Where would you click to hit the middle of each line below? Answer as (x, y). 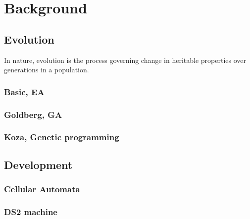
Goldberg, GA (33, 114)
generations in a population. (47, 70)
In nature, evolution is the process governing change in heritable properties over (125, 60)
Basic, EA (24, 91)
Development (38, 164)
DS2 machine (31, 211)
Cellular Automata (42, 189)
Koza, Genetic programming (62, 137)
